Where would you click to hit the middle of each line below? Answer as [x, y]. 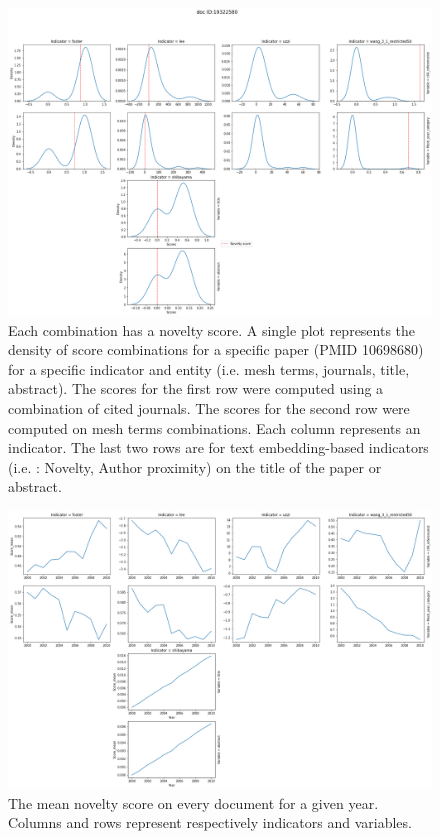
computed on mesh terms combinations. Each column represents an [214, 427]
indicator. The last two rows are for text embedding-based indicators [218, 447]
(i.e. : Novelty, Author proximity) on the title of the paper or [195, 466]
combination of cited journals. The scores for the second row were [209, 408]
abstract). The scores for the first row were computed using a [196, 388]
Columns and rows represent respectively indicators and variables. [210, 822]
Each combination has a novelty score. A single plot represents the [212, 329]
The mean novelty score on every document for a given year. [193, 802]
